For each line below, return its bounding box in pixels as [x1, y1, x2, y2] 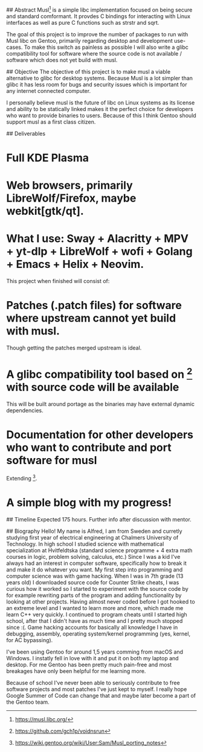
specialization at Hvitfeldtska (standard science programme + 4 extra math [6, 546, 193, 554]
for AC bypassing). [6, 636, 53, 643]
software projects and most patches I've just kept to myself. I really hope [6, 685, 187, 693]
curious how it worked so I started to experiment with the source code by [6, 585, 188, 592]
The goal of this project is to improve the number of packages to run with [6, 30, 188, 38]
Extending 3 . [6, 474, 37, 482]
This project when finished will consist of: [6, 277, 110, 284]
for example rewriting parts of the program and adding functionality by [6, 591, 182, 599]
